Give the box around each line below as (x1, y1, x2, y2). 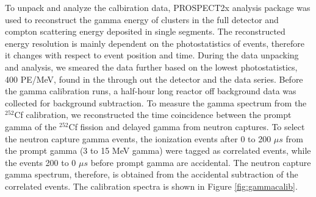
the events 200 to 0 (5, 156, 76, 168)
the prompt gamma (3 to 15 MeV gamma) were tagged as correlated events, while (5, 144, 311, 157)
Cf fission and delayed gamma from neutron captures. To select (68, 120, 305, 133)
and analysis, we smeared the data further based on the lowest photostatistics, (5, 60, 298, 73)
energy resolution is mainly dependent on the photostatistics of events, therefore (5, 36, 305, 49)
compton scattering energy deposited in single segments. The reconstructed (5, 25, 285, 38)
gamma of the (5, 120, 57, 133)
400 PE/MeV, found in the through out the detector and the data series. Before (5, 72, 303, 85)
